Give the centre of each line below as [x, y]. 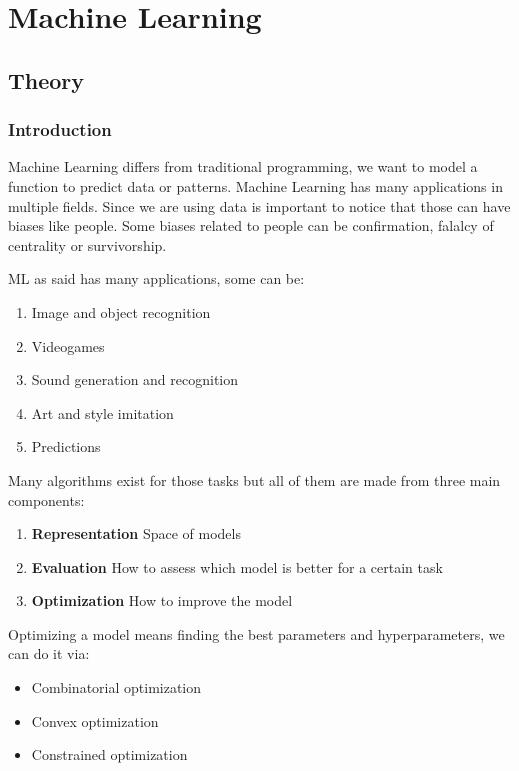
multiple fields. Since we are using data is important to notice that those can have [259, 205]
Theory [46, 79]
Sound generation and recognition [135, 379]
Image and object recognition [121, 311]
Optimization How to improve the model [162, 600]
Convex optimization [95, 720]
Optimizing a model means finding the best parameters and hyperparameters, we [256, 633]
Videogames [68, 345]
